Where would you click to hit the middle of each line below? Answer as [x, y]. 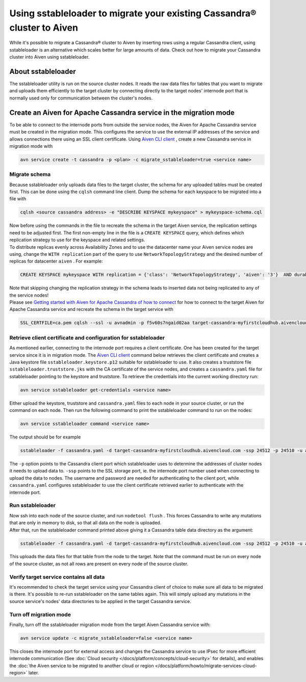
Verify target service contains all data [57, 577]
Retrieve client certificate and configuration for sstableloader [87, 337]
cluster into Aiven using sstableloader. [49, 57]
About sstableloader [43, 71]
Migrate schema [30, 174]
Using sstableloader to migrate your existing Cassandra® [133, 13]
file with [18, 199]
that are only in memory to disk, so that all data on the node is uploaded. [85, 523]
